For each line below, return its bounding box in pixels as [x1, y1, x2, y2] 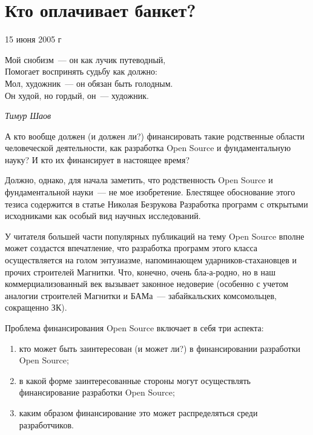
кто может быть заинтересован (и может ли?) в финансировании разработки [19, 342, 300, 354]
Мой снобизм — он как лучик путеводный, [5, 53, 166, 66]
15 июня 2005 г [5, 33, 62, 46]
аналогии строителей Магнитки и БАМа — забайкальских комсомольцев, [5, 289, 277, 302]
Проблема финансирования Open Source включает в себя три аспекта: [5, 322, 264, 334]
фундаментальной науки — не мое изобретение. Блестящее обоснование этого [5, 186, 295, 198]
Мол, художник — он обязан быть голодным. [5, 76, 173, 89]
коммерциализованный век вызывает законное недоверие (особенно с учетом [5, 277, 289, 290]
